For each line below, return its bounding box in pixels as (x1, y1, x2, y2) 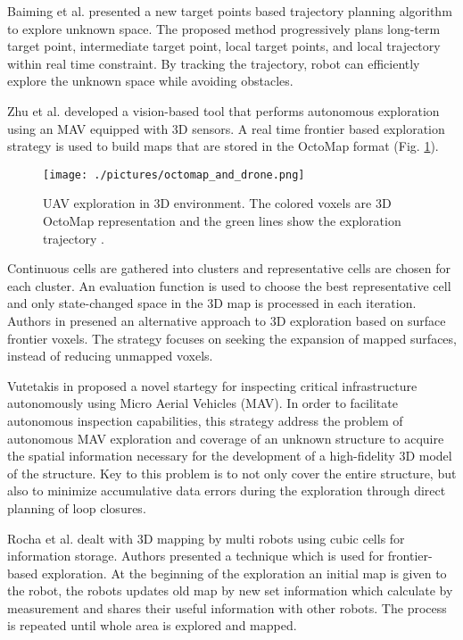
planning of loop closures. (7, 498, 146, 517)
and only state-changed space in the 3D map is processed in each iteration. (7, 294, 417, 312)
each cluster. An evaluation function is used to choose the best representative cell (7, 276, 451, 295)
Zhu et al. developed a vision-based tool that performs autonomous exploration (7, 101, 440, 120)
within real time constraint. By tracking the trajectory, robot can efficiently (7, 54, 420, 72)
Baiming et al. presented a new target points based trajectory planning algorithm (7, 2, 452, 20)
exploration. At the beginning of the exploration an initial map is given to (41, 563, 447, 582)
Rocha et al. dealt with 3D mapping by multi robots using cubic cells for (7, 528, 405, 547)
